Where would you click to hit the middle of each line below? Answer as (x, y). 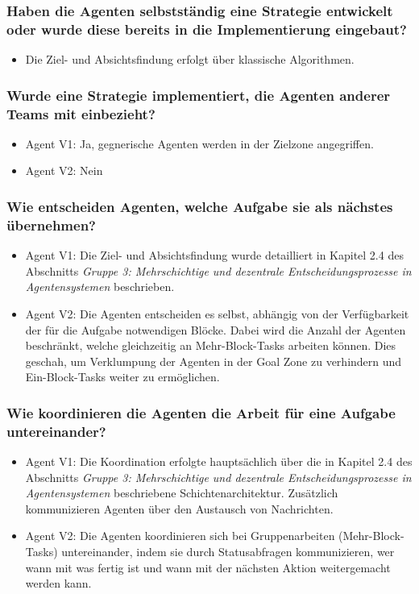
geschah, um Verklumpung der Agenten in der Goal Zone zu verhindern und (214, 361)
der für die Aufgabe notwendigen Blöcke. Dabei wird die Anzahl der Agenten (216, 329)
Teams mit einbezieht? (81, 113)
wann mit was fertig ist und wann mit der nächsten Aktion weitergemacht (208, 567)
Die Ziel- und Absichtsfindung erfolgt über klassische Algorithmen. (190, 59)
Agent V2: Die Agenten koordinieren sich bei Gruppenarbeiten (180, 536)
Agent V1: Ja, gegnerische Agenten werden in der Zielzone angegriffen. (199, 143)
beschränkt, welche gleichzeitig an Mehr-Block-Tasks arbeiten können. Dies (211, 345)
